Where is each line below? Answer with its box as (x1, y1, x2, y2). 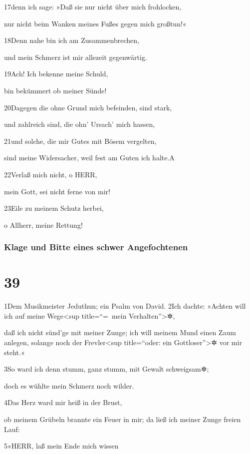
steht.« (4, 347, 25, 357)
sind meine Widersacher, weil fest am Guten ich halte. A (4, 152, 175, 163)
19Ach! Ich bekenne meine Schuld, (4, 68, 108, 79)
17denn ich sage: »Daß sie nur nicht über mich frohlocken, (4, 1, 182, 11)
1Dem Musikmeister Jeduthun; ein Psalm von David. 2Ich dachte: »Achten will (4, 301, 246, 311)
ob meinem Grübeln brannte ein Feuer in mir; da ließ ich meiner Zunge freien (4, 414, 241, 425)
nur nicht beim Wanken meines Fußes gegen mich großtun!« (4, 18, 187, 28)
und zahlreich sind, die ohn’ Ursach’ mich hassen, (4, 119, 155, 129)
